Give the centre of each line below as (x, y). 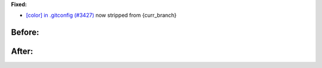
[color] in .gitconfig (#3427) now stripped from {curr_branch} (101, 16)
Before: (25, 33)
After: (22, 52)
